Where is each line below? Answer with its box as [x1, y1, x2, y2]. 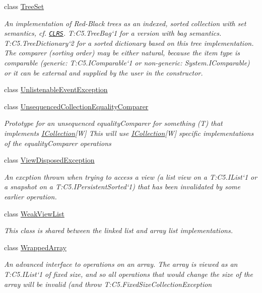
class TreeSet [4, 1, 44, 11]
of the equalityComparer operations [4, 137, 111, 148]
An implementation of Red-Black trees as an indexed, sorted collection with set [4, 18, 246, 28]
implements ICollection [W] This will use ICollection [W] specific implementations [4, 128, 254, 138]
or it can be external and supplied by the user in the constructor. [4, 67, 203, 78]
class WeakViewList [4, 208, 64, 218]
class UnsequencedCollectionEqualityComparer [4, 101, 149, 111]
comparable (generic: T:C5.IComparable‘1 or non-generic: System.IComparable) [4, 57, 250, 68]
